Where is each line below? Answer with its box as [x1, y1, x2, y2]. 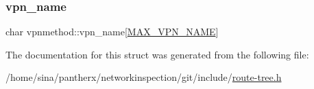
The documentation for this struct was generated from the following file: [5, 47, 309, 61]
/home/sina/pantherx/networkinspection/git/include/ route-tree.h [5, 70, 282, 84]
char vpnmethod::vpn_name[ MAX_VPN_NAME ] [5, 24, 219, 39]
